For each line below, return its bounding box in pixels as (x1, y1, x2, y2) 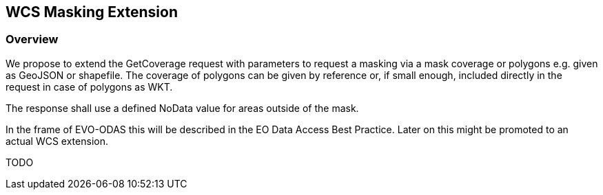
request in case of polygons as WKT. (6, 80, 173, 93)
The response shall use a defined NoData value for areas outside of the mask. (6, 102, 359, 114)
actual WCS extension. (6, 135, 108, 147)
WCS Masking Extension (6, 3, 178, 21)
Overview (6, 32, 59, 47)
